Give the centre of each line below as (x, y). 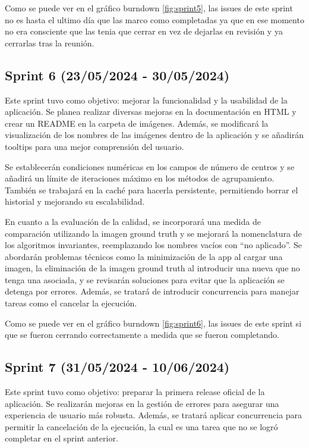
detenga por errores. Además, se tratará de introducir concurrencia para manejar (152, 291)
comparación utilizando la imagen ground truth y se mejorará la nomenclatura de (153, 233)
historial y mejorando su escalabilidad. (75, 201)
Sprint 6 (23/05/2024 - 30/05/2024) (117, 75)
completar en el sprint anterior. (62, 438)
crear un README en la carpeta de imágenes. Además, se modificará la (137, 123)
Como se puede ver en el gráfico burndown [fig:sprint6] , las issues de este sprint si (153, 323)
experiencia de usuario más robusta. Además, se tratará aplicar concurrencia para (154, 415)
